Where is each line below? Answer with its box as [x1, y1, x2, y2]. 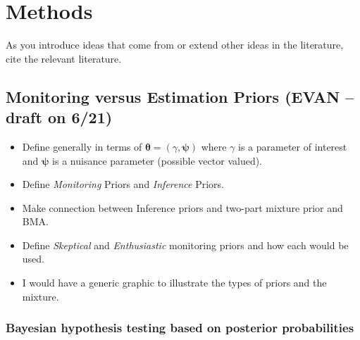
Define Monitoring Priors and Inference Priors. [22, 177, 225, 191]
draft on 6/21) [6, 106, 113, 128]
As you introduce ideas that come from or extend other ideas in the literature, [6, 37, 344, 52]
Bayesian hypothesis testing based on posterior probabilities [6, 319, 354, 336]
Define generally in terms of [22, 139, 142, 153]
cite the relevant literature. [6, 51, 122, 65]
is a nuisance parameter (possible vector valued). [52, 153, 263, 168]
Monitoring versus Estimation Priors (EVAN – [6, 85, 354, 107]
